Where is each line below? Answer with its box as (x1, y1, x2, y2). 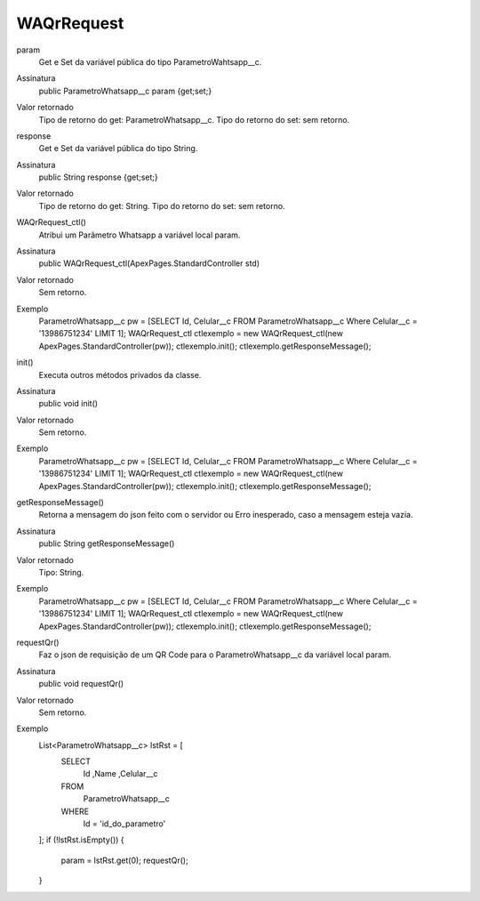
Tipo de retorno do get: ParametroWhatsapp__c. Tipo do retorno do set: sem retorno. (38, 114, 350, 125)
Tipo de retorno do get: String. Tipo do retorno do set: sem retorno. (38, 200, 285, 211)
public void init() (38, 398, 98, 409)
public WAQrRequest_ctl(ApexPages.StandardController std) (38, 258, 260, 269)
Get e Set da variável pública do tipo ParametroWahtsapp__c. (38, 56, 262, 67)
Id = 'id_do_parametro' (83, 818, 166, 829)
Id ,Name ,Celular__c (83, 768, 158, 779)
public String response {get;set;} (38, 172, 159, 182)
